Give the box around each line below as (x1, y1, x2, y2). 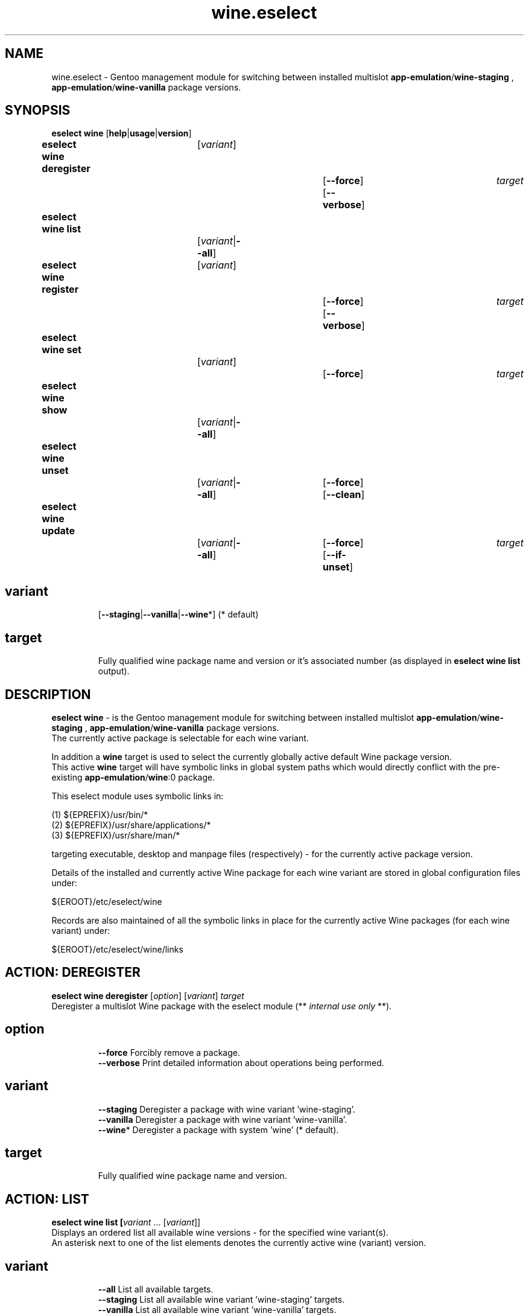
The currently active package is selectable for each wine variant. (51, 732, 309, 743)
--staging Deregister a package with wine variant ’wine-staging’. (98, 1104, 355, 1114)
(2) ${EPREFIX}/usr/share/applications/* (51, 819, 211, 830)
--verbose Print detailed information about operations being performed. (98, 1057, 384, 1068)
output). (98, 666, 130, 677)
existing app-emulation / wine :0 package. (51, 771, 215, 782)
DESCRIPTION (5, 686, 91, 702)
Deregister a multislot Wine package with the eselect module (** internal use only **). (51, 1000, 392, 1011)
